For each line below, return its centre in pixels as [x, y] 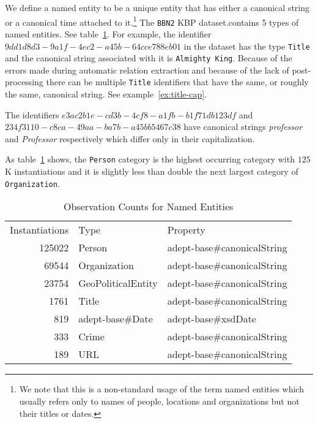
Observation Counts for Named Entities [148, 207]
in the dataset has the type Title [247, 46]
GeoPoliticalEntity [118, 283]
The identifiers [32, 114]
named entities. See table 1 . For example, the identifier [108, 33]
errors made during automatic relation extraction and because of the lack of [147, 70]
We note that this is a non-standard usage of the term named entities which [161, 389]
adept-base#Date [116, 319]
